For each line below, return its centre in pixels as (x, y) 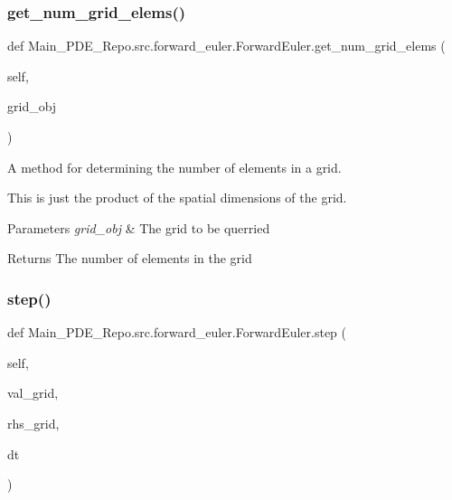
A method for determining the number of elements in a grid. (174, 167)
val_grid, (33, 393)
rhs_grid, (33, 423)
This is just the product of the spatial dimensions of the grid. (177, 198)
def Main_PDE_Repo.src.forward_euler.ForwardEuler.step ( (177, 332)
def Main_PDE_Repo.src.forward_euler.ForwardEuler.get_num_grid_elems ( (226, 46)
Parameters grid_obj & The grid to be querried (139, 227)
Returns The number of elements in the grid (130, 258)
